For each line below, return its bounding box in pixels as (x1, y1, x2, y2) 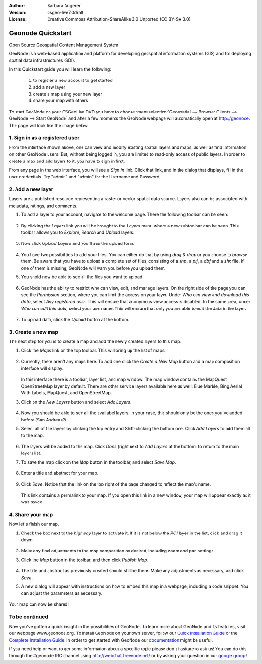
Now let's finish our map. (9, 521, 59, 527)
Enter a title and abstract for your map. (21, 470, 98, 476)
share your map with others (33, 97, 88, 104)
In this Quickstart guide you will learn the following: (9, 66, 112, 72)
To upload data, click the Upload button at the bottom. (21, 316, 130, 322)
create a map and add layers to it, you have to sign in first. (9, 158, 125, 164)
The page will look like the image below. (9, 122, 89, 128)
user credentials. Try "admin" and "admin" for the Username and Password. (9, 174, 161, 179)
